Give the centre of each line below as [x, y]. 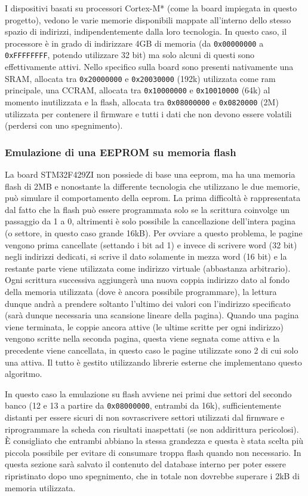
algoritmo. [24, 374]
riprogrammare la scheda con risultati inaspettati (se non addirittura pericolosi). [152, 429]
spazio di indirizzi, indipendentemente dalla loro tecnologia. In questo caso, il [146, 31]
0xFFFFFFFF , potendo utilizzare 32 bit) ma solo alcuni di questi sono [130, 55]
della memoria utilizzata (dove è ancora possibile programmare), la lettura [141, 291]
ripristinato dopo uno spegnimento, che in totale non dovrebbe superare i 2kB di [152, 475]
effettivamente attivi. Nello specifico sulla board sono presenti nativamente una [149, 67]
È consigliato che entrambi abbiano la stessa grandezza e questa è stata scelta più [154, 441]
